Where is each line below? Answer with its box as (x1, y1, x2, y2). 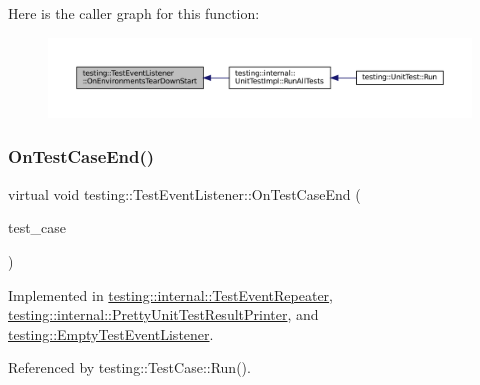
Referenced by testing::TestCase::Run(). (8, 357, 251, 378)
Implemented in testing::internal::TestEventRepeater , (8, 284, 333, 305)
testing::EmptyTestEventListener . (8, 323, 214, 344)
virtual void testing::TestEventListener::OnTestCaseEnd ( (8, 183, 361, 204)
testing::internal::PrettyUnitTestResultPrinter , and (8, 304, 319, 325)
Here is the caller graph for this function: (8, 3, 260, 23)
